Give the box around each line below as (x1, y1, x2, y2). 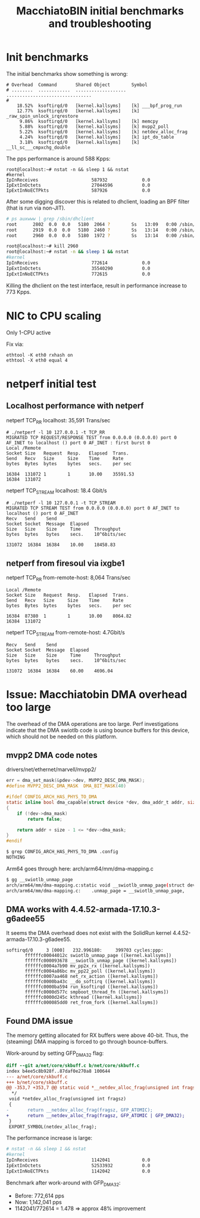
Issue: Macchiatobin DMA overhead (6, 688, 187, 701)
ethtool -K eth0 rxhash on (6, 352, 73, 358)
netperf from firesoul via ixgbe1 (6, 558, 125, 568)
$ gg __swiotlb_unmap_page (6, 876, 73, 882)
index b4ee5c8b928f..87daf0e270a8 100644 (6, 1068, 111, 1074)
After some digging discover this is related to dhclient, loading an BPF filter (6, 198, 190, 205)
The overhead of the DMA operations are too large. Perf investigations (6, 720, 179, 727)
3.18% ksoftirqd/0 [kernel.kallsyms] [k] (19, 139, 140, 145)
